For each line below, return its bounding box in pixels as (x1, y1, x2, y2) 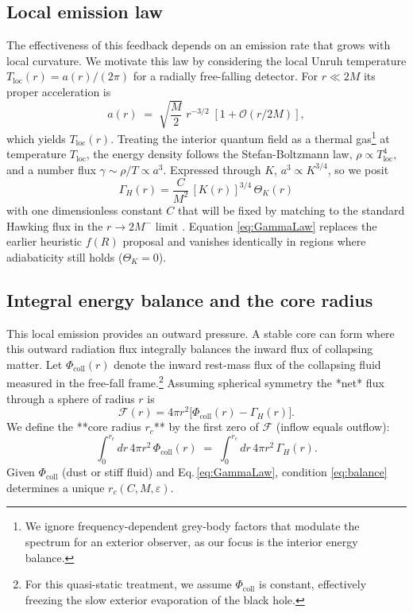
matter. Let (6, 355, 63, 372)
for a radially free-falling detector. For (133, 68, 318, 84)
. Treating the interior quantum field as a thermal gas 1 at (110, 128, 390, 146)
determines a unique (6, 479, 105, 495)
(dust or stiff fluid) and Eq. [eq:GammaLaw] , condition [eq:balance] (62, 464, 388, 480)
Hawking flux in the (6, 217, 103, 234)
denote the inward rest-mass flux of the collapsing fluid (114, 355, 381, 372)
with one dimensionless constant (6, 201, 163, 218)
